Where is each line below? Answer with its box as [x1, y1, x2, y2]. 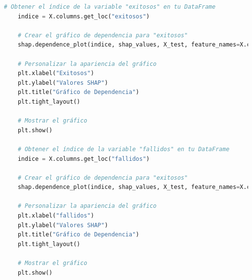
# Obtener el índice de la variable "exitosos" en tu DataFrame [4, 3, 216, 10]
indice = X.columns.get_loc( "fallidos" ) [17, 155, 150, 162]
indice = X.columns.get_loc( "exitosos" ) [17, 13, 150, 20]
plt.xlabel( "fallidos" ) [17, 212, 94, 219]
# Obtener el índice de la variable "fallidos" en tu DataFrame [17, 145, 230, 153]
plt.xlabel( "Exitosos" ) [17, 70, 94, 77]
